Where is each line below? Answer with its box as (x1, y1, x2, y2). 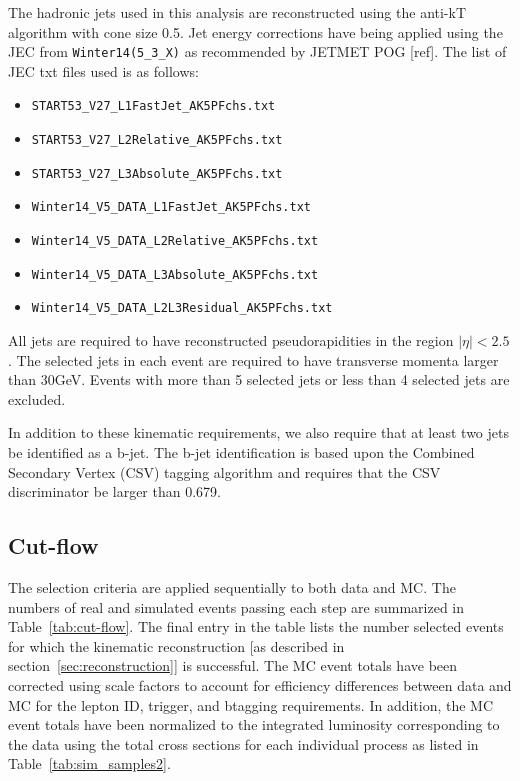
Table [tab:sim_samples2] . (8, 753, 171, 774)
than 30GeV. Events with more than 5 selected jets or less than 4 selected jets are (8, 369, 510, 390)
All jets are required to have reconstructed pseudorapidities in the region (8, 330, 454, 351)
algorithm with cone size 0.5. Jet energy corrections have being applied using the (8, 21, 503, 42)
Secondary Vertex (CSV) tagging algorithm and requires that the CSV (8, 461, 441, 482)
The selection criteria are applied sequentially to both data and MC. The (8, 576, 456, 597)
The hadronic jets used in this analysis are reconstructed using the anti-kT (8, 2, 467, 22)
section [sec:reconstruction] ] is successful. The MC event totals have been (8, 655, 458, 676)
